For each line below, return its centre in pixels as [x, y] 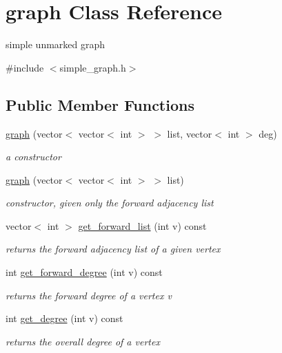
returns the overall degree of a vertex [83, 341]
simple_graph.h [93, 67]
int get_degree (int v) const [64, 318]
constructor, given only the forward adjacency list [110, 203]
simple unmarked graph [56, 44]
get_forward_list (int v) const [142, 225]
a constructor [33, 157]
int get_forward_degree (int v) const [84, 272]
